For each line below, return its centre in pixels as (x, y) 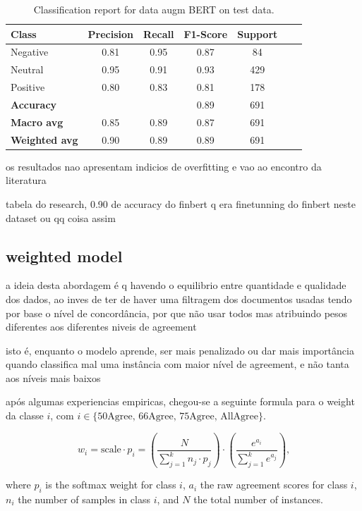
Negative (30, 52)
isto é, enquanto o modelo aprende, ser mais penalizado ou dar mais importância (180, 350)
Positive (28, 87)
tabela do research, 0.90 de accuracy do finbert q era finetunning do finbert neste (181, 203)
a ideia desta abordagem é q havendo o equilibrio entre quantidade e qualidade (176, 285)
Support (258, 33)
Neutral (27, 69)
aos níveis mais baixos (53, 377)
